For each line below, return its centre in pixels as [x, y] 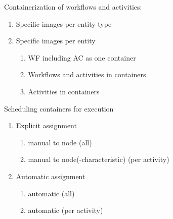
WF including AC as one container [82, 57]
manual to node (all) [60, 142]
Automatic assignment [51, 176]
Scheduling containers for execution [59, 108]
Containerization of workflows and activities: [73, 7]
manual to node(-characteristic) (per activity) [99, 159]
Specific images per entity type [64, 23]
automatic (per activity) [66, 210]
